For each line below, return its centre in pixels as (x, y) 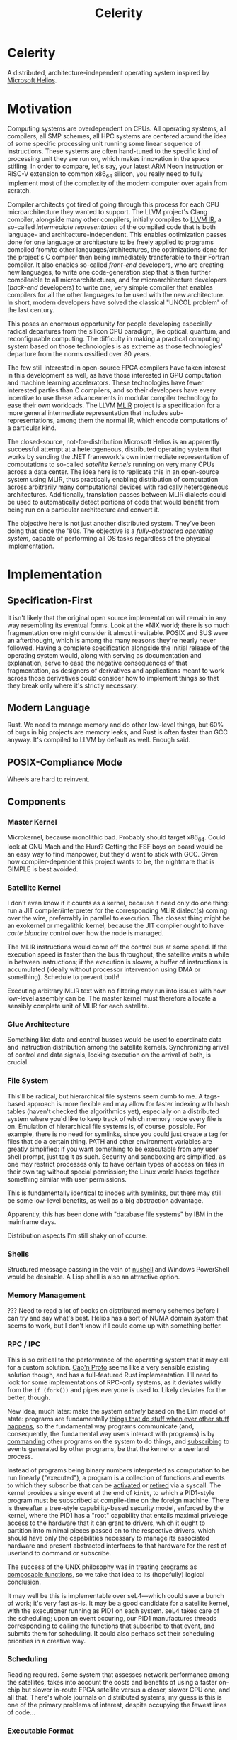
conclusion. (24, 1582)
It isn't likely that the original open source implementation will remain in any (117, 617)
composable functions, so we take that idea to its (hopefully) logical (106, 1574)
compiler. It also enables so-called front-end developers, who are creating (116, 265)
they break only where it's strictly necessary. (73, 685)
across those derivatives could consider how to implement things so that (113, 678)
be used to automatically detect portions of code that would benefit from (113, 502)
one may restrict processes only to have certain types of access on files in (116, 1164)
